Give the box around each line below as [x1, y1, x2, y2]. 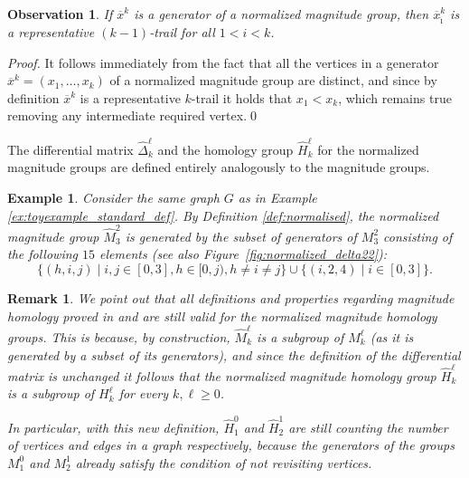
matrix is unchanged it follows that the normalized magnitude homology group [7, 366, 436, 385]
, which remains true [338, 88, 452, 107]
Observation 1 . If [7, 5, 113, 23]
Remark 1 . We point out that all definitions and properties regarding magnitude [7, 289, 455, 308]
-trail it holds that [191, 88, 293, 107]
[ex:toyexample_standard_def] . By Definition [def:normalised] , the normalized [7, 206, 439, 225]
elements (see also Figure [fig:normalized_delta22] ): [99, 244, 388, 263]
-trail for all [149, 23, 215, 42]
